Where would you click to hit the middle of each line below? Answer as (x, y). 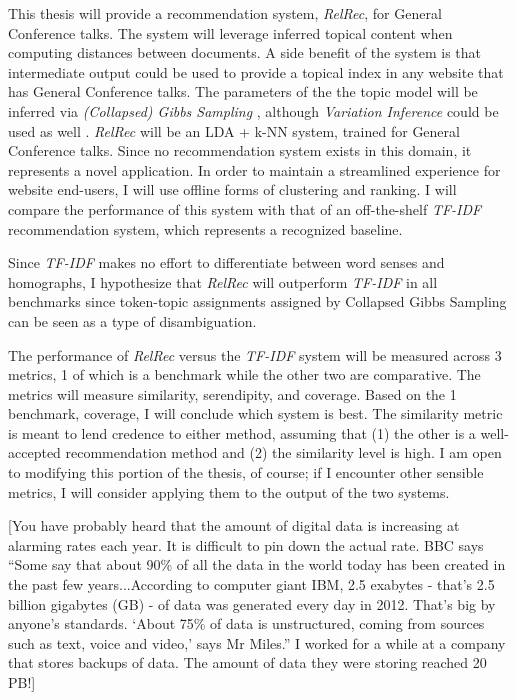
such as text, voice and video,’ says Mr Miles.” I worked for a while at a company (257, 642)
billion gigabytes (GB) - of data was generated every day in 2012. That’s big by (252, 603)
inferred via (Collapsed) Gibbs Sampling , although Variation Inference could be (253, 110)
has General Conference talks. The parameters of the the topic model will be (243, 91)
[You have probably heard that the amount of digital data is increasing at (234, 525)
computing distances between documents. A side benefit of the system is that (244, 52)
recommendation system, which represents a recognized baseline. (205, 228)
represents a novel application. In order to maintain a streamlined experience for (254, 169)
